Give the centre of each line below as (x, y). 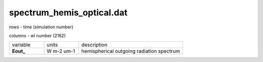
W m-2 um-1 (61, 51)
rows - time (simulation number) (41, 27)
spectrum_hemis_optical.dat (68, 12)
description (94, 45)
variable (21, 45)
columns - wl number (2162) (37, 36)
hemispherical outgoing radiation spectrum (131, 51)
